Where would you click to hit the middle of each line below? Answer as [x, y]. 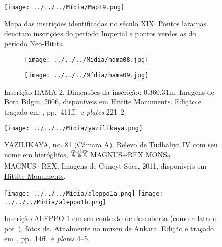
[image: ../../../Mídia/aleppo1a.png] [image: [84, 194]
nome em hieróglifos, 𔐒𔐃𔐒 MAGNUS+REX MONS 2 [87, 155]
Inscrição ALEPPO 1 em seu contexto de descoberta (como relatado [110, 218]
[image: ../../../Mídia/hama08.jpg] [87, 60]
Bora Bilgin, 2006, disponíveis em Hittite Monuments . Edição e [103, 102]
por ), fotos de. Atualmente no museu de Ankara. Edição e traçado [109, 228]
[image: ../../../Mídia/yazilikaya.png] [74, 128]
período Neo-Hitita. [35, 43]
